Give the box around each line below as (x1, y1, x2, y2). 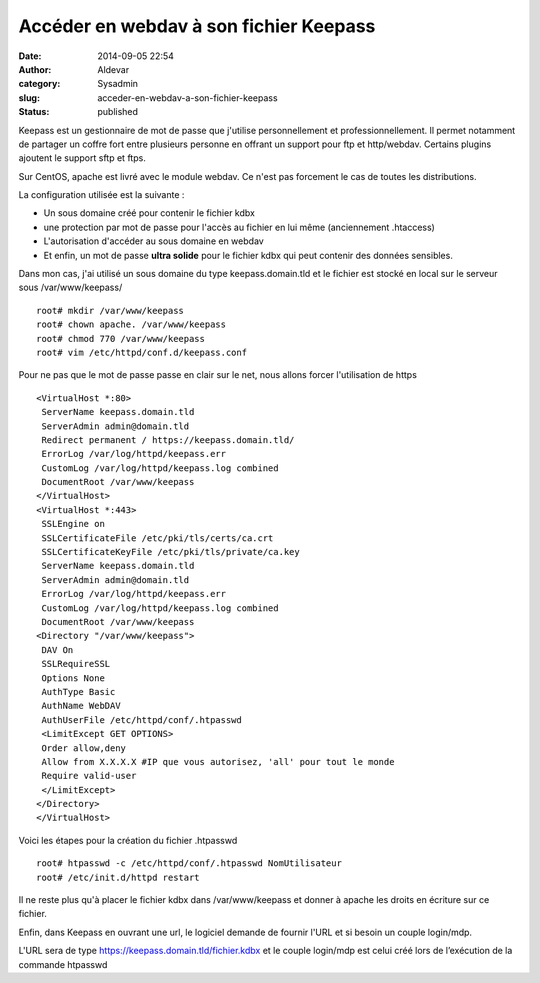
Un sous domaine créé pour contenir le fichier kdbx (43, 207, 255, 219)
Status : (18, 106, 50, 118)
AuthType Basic (41, 686, 116, 697)
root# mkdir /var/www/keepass (36, 305, 185, 316)
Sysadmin (97, 78, 139, 90)
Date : (18, 50, 42, 62)
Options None (41, 672, 105, 684)
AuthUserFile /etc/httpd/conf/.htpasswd (41, 714, 242, 725)
